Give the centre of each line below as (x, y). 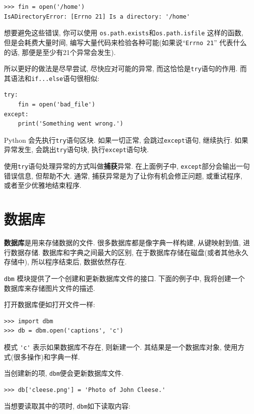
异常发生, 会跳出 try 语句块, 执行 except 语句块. (76, 149)
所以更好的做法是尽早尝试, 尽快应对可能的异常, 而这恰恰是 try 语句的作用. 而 (126, 68)
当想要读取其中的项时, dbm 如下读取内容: (67, 406)
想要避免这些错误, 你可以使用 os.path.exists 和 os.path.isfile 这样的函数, (124, 33)
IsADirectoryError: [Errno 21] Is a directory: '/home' (97, 16)
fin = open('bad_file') (57, 104)
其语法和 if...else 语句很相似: (52, 78)
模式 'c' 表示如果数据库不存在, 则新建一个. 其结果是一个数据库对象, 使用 (121, 347)
